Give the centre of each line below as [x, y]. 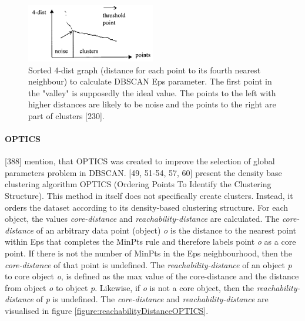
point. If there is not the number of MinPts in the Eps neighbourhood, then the [148, 253]
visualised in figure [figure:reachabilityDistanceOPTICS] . [107, 310]
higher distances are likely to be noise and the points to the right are [152, 104]
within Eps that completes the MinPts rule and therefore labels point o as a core [150, 241]
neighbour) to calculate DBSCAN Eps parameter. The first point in [150, 81]
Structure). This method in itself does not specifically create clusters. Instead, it [149, 196]
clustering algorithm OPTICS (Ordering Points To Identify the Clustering [138, 184]
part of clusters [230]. [66, 115]
